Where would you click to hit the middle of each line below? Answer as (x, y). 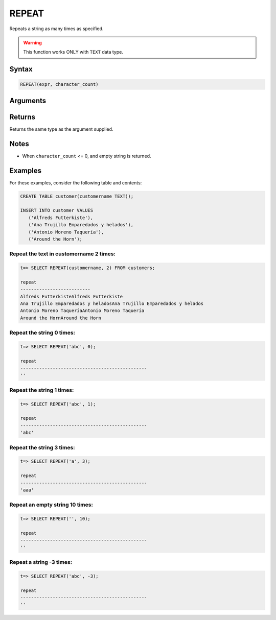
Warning (32, 42)
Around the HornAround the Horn (61, 318)
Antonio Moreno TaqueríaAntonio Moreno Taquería (82, 311)
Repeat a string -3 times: (41, 562)
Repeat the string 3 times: (42, 447)
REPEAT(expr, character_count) (60, 85)
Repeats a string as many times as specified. (56, 29)
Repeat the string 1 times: (42, 390)
